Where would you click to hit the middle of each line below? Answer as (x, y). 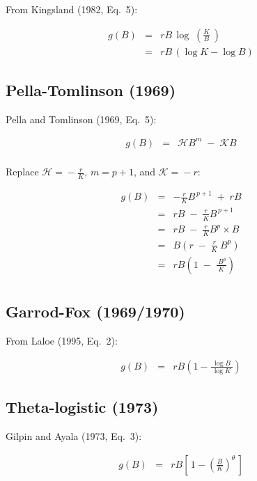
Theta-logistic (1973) (82, 407)
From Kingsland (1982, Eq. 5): (72, 9)
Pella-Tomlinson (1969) (91, 90)
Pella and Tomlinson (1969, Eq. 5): (81, 119)
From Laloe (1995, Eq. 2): (62, 341)
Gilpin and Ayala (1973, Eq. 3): (74, 436)
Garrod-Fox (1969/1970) (95, 312)
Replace (22, 172)
